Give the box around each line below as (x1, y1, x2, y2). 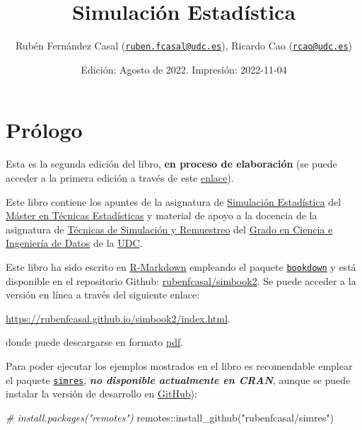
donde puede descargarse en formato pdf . (6, 335, 184, 349)
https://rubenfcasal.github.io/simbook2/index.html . (6, 310, 230, 325)
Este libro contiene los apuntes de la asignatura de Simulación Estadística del (6, 194, 341, 209)
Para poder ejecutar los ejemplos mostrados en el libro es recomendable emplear (6, 358, 353, 373)
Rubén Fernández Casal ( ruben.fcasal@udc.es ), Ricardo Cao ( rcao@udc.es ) (15, 38, 353, 53)
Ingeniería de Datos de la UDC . (6, 236, 143, 250)
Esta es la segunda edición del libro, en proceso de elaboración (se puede (6, 156, 337, 171)
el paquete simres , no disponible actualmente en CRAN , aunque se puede (6, 372, 351, 387)
